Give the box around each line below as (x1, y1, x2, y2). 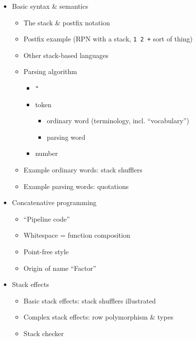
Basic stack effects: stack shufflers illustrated (23, 295, 156, 305)
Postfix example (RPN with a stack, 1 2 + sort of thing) (23, 34, 193, 44)
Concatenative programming (12, 197, 97, 208)
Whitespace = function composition (23, 230, 130, 240)
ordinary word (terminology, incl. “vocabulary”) (47, 115, 189, 126)
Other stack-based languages (23, 50, 109, 60)
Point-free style (23, 246, 69, 257)
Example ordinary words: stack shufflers (23, 165, 143, 175)
